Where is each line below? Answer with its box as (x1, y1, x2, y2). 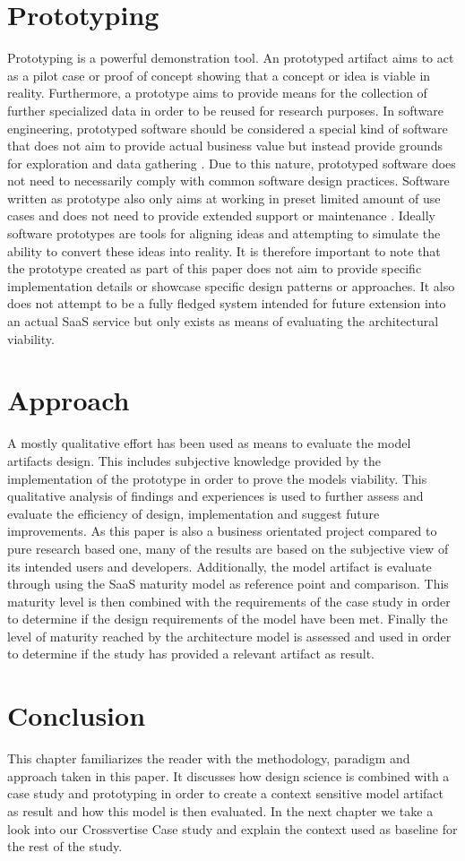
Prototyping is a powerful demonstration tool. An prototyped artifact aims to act (7, 48, 454, 67)
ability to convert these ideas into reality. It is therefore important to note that (7, 241, 441, 260)
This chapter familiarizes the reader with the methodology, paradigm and (7, 749, 410, 768)
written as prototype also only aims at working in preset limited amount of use (7, 188, 441, 207)
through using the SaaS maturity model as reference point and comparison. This (7, 574, 449, 593)
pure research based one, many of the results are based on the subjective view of (7, 538, 449, 557)
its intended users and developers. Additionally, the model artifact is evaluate (7, 556, 432, 575)
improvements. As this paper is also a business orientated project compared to (7, 521, 437, 540)
